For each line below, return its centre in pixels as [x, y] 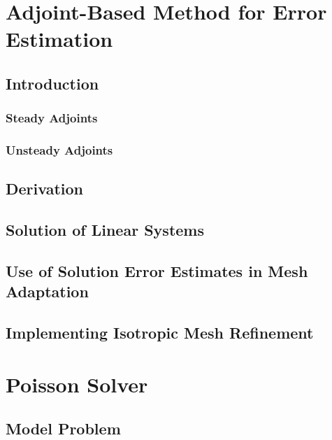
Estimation [59, 39]
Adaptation [47, 291]
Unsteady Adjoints [59, 150]
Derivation [44, 189]
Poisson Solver [77, 384]
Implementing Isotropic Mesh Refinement [160, 333]
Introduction [52, 83]
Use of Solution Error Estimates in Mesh [157, 270]
